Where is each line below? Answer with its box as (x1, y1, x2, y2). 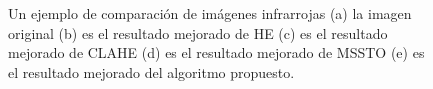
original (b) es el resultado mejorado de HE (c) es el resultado (8, 22, 388, 43)
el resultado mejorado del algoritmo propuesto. (8, 61, 295, 82)
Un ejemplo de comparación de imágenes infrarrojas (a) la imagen (8, 3, 412, 24)
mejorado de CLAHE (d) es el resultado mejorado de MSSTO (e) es (8, 42, 425, 63)
